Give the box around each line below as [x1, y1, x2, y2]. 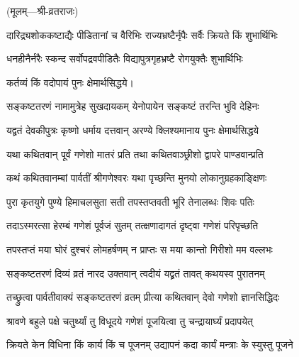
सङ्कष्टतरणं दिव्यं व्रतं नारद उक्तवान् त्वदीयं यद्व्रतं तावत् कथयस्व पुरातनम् [6, 265, 265, 280]
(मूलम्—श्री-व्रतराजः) [6, 4, 79, 18]
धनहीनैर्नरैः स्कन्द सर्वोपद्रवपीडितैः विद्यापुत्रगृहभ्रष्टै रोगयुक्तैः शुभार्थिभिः [6, 51, 243, 66]
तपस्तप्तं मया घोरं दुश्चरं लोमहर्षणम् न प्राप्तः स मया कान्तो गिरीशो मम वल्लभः [6, 241, 273, 256]
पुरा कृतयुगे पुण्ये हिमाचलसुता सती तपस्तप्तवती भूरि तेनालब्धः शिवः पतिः [6, 194, 254, 209]
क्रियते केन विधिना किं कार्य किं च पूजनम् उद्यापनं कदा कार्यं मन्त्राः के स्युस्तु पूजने [6, 337, 293, 352]
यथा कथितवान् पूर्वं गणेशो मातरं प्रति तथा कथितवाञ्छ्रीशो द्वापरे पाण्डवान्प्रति [6, 146, 264, 161]
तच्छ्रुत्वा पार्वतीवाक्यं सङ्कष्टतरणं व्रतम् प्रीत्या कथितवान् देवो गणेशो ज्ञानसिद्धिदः [6, 290, 280, 304]
